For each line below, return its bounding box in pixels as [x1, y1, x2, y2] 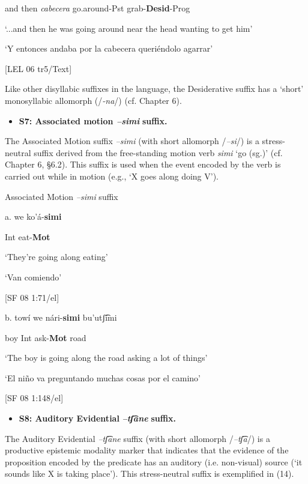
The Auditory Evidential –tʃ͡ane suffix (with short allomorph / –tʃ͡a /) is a [5, 432, 270, 444]
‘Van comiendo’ [5, 270, 62, 283]
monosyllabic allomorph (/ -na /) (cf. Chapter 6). [5, 94, 182, 106]
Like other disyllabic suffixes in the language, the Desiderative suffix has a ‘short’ [5, 82, 304, 95]
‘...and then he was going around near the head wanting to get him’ [5, 22, 253, 34]
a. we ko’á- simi [5, 210, 62, 223]
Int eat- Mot [5, 230, 50, 243]
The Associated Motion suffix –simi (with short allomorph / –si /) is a [5, 135, 259, 147]
